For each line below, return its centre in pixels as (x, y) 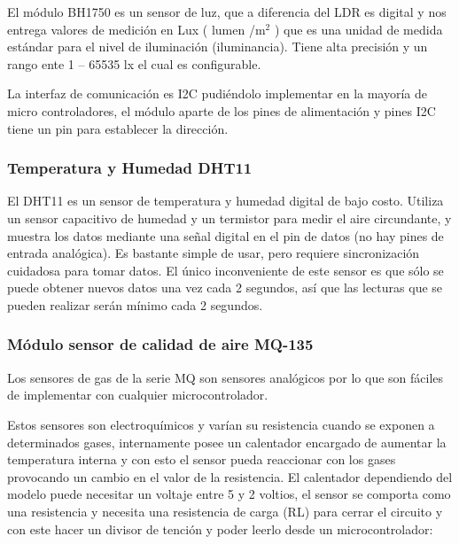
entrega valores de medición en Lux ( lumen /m (136, 29)
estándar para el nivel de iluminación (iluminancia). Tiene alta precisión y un (218, 47)
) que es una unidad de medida (358, 29)
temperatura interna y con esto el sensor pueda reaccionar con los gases (202, 459)
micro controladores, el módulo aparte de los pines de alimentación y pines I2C (222, 110)
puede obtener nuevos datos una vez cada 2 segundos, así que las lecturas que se (225, 288)
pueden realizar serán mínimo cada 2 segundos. (135, 304)
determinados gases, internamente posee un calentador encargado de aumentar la (227, 442)
